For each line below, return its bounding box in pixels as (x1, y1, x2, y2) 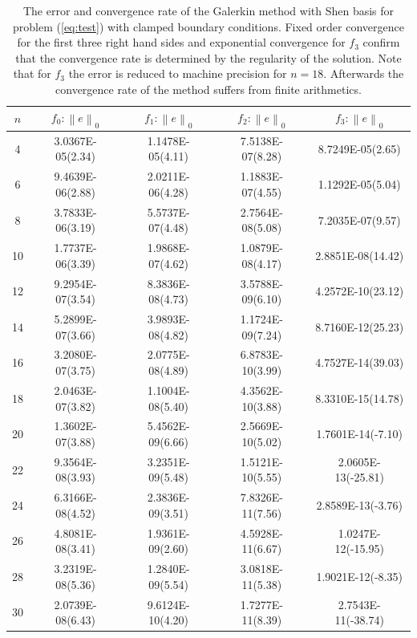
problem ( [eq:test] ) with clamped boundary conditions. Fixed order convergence (13, 18, 404, 35)
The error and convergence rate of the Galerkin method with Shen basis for (22, 2, 395, 18)
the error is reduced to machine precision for (68, 65, 287, 82)
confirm (362, 34, 400, 51)
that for (13, 65, 51, 82)
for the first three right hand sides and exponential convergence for (17, 34, 346, 51)
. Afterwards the (323, 65, 404, 82)
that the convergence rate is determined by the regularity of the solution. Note (15, 49, 402, 66)
